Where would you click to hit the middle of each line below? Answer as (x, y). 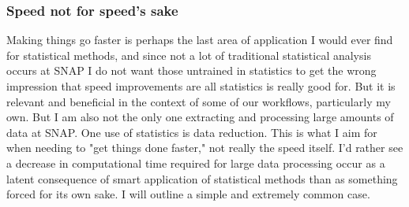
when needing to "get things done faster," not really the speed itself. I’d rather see (205, 148)
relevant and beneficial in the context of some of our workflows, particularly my (199, 101)
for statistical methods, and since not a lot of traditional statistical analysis (189, 55)
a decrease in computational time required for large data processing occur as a (196, 163)
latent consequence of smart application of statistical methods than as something (202, 178)
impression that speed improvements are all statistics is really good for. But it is (201, 86)
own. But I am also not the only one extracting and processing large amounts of (200, 117)
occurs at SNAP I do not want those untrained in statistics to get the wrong (191, 70)
